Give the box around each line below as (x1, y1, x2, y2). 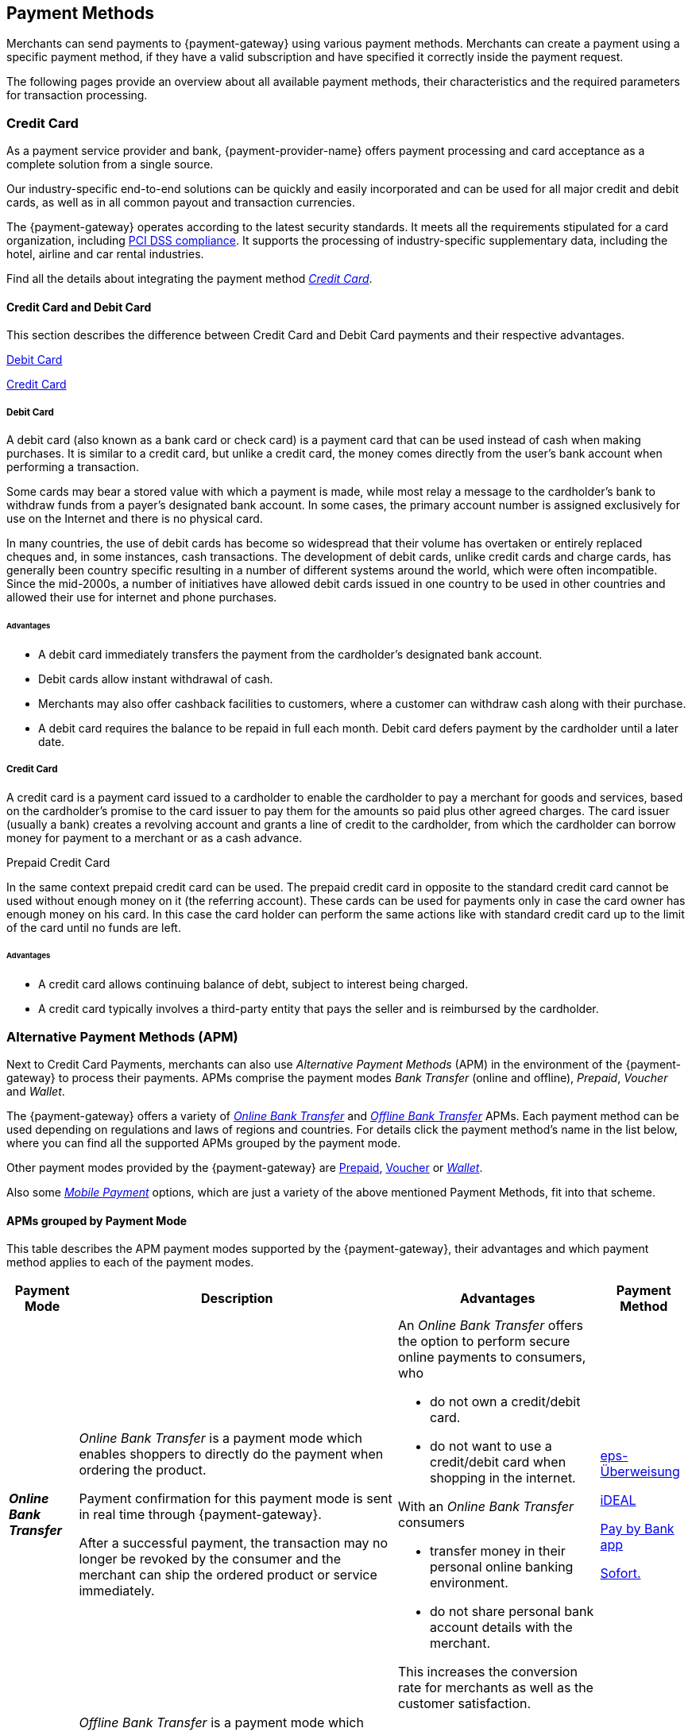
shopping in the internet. (430, 1470, 576, 1487)
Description (201, 1290, 273, 1307)
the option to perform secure (398, 1333, 570, 1350)
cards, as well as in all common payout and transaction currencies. (6, 195, 355, 210)
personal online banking (430, 1559, 574, 1575)
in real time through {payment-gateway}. (79, 1506, 322, 1523)
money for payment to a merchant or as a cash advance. (6, 830, 303, 845)
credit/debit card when (430, 1454, 566, 1471)
